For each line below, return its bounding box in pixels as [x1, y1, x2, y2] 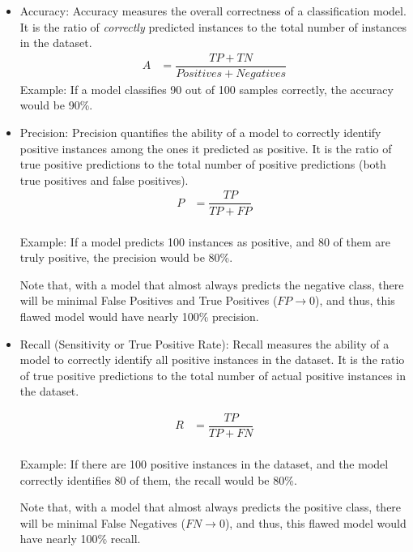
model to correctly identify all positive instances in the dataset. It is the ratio [19, 351, 405, 368]
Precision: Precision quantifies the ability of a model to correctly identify [19, 124, 381, 141]
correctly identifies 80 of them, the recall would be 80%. [19, 471, 297, 488]
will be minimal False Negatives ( [19, 514, 185, 531]
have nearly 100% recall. [19, 530, 141, 547]
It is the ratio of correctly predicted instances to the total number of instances [19, 18, 407, 35]
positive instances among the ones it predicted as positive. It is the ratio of [19, 139, 392, 156]
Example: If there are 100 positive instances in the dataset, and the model [19, 456, 389, 473]
